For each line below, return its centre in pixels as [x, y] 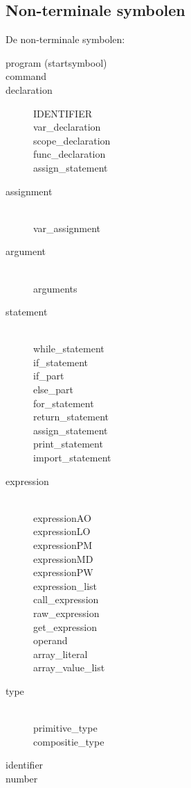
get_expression [65, 626]
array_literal [61, 654]
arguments [55, 288]
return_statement [71, 417]
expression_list [65, 585]
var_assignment [67, 228]
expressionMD [63, 558]
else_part [54, 389]
